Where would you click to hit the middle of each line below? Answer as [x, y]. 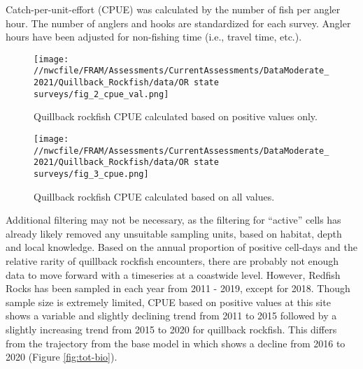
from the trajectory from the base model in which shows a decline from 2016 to [176, 343]
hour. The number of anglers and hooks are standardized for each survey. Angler [178, 23]
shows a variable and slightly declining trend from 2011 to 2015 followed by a [171, 316]
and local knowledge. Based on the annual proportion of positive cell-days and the [181, 247]
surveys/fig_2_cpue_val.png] [101, 94]
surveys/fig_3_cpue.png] [91, 174]
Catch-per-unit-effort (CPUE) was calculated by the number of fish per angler [173, 9]
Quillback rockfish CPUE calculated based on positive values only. [176, 116]
